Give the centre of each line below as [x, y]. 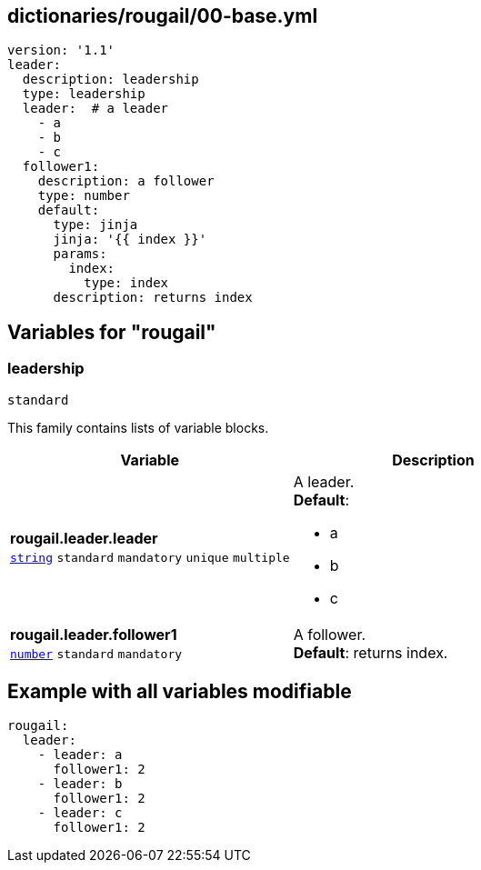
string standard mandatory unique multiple [150, 557]
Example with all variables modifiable [180, 692]
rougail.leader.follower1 [94, 634]
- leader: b [80, 784]
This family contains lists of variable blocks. [138, 427]
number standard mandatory [96, 654]
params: [80, 254]
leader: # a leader [95, 109]
